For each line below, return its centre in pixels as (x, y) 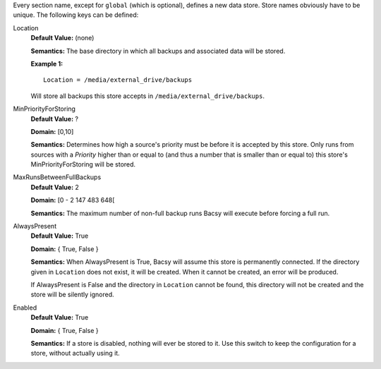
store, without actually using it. (75, 353)
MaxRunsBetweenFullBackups (57, 177)
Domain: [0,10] (52, 131)
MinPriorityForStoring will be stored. (83, 164)
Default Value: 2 (55, 187)
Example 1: (47, 63)
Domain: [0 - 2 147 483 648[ (73, 200)
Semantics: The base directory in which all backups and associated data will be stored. (158, 51)
